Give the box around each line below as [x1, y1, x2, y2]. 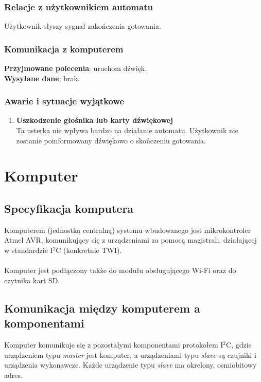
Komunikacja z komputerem [4, 42, 124, 55]
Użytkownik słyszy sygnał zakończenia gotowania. [4, 21, 161, 31]
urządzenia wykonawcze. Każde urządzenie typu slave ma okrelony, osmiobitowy [4, 359, 257, 370]
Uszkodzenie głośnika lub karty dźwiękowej [16, 115, 173, 125]
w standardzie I [4, 244, 53, 255]
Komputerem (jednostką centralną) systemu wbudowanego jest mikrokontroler [4, 224, 251, 235]
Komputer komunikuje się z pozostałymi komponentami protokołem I [4, 339, 223, 350]
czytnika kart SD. [4, 275, 60, 285]
